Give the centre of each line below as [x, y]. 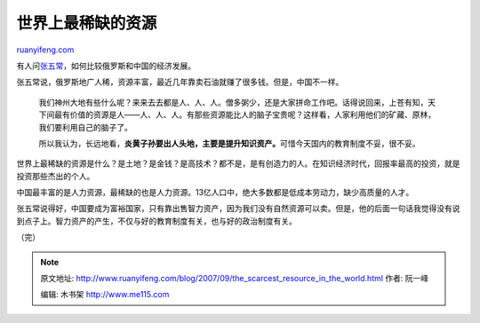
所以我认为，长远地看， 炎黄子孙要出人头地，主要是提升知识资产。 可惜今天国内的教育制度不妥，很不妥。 [229, 143]
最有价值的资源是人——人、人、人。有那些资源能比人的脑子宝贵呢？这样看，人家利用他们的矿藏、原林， [244, 114]
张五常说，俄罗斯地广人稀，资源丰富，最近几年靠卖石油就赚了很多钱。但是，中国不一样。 [180, 82]
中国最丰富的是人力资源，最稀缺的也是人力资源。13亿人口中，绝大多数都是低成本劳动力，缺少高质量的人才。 [215, 193]
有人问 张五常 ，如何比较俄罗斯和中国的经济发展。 [106, 66]
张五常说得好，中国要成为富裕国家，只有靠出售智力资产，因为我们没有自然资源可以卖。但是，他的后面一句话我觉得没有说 [238, 209]
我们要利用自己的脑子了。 [85, 127]
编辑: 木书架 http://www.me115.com [105, 295]
